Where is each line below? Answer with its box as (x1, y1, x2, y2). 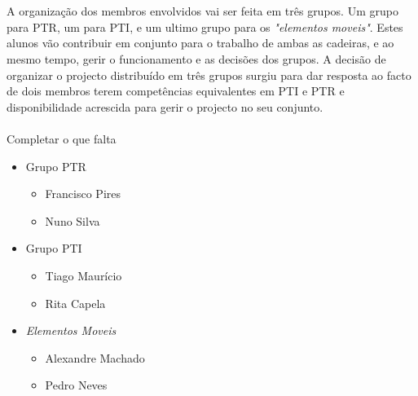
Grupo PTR (25, 157, 86, 174)
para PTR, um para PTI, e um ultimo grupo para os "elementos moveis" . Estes (7, 18, 403, 35)
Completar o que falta (7, 130, 117, 147)
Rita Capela (45, 294, 106, 311)
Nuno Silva (45, 212, 100, 229)
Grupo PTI (25, 240, 82, 257)
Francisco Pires (45, 185, 121, 202)
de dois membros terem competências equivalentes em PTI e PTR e (7, 82, 345, 99)
